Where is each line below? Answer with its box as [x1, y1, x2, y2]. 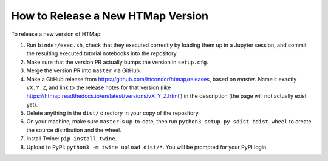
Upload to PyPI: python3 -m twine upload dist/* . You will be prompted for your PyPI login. [26, 143, 268, 151]
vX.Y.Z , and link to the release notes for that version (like [26, 84, 171, 91]
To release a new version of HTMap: [11, 30, 103, 38]
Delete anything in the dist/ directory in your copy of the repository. [26, 109, 200, 117]
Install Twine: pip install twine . [26, 135, 117, 142]
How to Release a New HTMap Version [11, 9, 209, 22]
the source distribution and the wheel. [26, 126, 121, 134]
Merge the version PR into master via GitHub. [26, 67, 142, 74]
